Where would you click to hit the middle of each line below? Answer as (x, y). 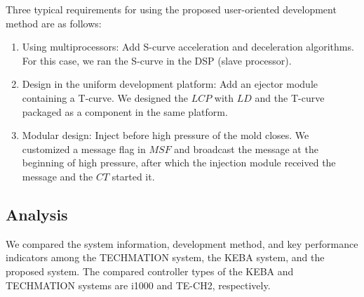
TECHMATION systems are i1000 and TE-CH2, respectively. (138, 285)
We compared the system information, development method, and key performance (182, 243)
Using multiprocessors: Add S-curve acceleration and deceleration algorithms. (188, 47)
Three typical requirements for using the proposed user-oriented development (171, 9)
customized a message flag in (84, 148)
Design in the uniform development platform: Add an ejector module (170, 84)
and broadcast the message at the (246, 148)
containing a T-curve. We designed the (105, 97)
